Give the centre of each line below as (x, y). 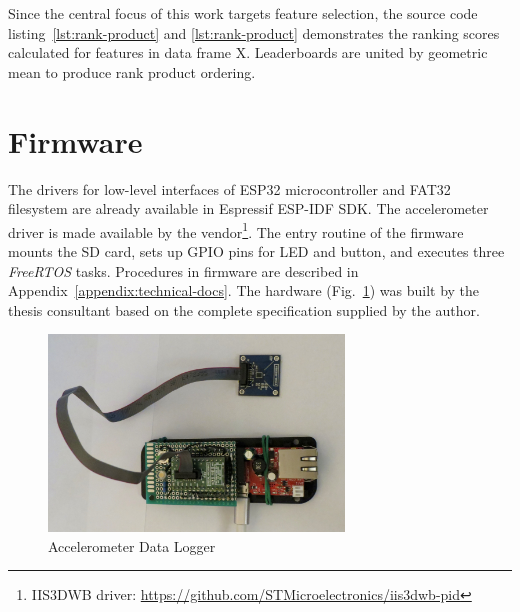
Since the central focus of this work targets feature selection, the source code (243, 13)
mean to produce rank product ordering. (132, 71)
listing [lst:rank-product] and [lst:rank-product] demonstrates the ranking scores (254, 32)
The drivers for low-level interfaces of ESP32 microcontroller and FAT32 (229, 188)
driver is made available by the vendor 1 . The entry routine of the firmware (236, 230)
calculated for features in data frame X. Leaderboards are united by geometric (248, 52)
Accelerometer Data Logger (132, 545)
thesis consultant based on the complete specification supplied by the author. (244, 309)
